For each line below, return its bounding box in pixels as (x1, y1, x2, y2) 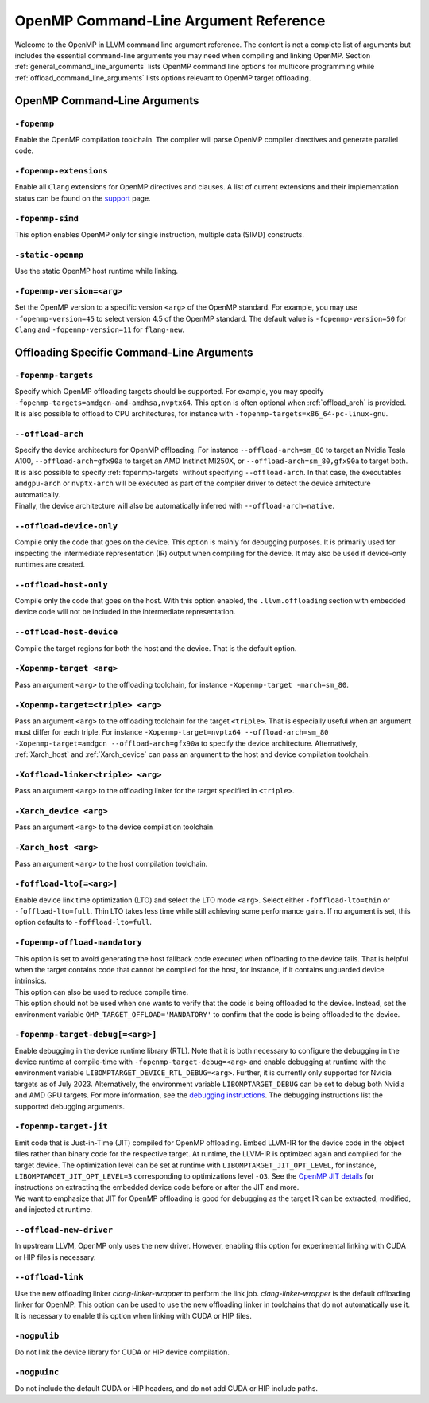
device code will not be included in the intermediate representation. (14, 607, 236, 617)
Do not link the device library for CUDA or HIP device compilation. (14, 1347, 230, 1357)
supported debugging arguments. (14, 1101, 126, 1111)
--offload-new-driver (14, 1224, 113, 1235)
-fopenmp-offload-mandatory (14, 937, 143, 948)
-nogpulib (14, 1331, 60, 1341)
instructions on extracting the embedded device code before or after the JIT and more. (14, 1183, 300, 1192)
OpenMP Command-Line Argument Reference (14, 12, 326, 29)
